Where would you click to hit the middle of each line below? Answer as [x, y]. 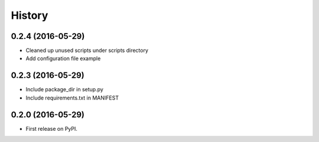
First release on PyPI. [52, 128]
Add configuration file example [63, 58]
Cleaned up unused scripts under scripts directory [87, 51]
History [30, 15]
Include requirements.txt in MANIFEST [72, 98]
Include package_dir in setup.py [64, 90]
